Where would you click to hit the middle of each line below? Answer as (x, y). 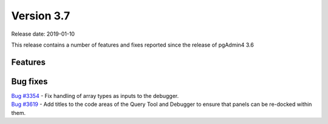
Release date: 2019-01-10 (43, 34)
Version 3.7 (41, 16)
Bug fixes (29, 81)
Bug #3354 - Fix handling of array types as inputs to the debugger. (95, 96)
